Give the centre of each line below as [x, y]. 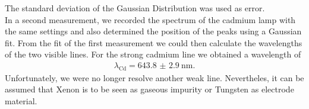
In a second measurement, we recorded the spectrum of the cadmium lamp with [150, 19]
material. [21, 100]
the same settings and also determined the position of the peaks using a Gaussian [153, 31]
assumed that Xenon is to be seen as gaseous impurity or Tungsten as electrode [149, 89]
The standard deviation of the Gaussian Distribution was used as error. [135, 8]
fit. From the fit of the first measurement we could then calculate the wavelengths [154, 42]
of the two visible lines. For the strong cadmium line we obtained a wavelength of [153, 54]
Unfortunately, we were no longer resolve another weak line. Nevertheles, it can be [154, 77]
